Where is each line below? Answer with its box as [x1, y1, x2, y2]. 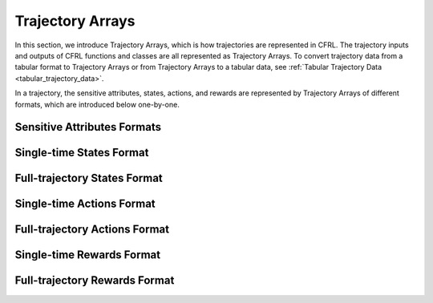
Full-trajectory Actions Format [14, 223, 170, 236]
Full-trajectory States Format [14, 172, 164, 185]
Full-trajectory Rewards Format [14, 273, 175, 288]
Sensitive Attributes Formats [14, 120, 162, 134]
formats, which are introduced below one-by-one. [14, 99, 180, 109]
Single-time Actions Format [14, 197, 156, 211]
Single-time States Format [14, 146, 149, 160]
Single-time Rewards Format [14, 248, 160, 262]
